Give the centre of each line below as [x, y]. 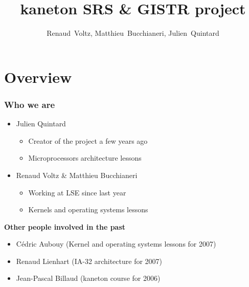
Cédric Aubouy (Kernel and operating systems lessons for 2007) [116, 244]
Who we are [30, 104]
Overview [38, 76]
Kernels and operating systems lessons [88, 209]
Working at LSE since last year [77, 192]
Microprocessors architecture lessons [85, 158]
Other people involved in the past [65, 226]
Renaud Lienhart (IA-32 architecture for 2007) [89, 261]
